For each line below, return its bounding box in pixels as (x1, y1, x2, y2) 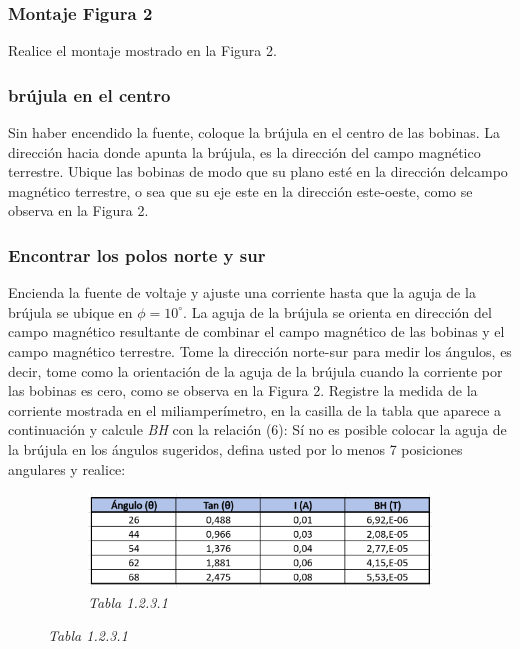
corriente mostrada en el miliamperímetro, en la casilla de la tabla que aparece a (8, 399, 502, 420)
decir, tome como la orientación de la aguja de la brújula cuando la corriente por (8, 360, 503, 381)
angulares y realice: (8, 458, 126, 479)
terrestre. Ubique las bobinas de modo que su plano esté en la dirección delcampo (8, 161, 508, 182)
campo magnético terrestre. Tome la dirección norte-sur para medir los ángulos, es (8, 341, 512, 361)
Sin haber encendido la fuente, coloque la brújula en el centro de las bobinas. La (8, 122, 501, 143)
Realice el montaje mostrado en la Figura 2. (8, 40, 277, 61)
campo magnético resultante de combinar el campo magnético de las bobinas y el (8, 321, 505, 342)
